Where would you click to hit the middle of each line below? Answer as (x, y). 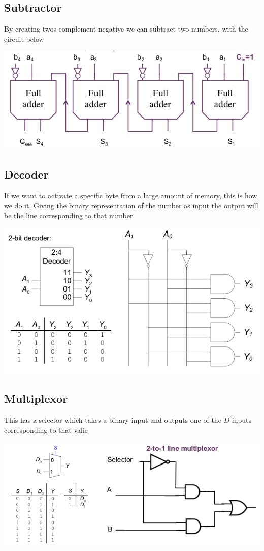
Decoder (26, 174)
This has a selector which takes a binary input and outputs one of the (113, 420)
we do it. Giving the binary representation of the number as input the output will (131, 205)
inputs (241, 420)
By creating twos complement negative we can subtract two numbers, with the (126, 29)
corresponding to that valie (46, 430)
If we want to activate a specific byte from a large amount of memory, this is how (131, 195)
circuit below (24, 38)
